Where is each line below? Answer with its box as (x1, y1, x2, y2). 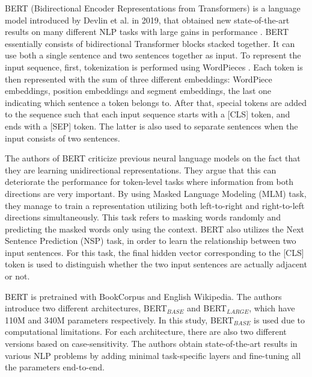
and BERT (187, 302, 227, 314)
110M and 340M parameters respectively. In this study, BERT (5, 313, 234, 326)
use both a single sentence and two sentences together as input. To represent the (5, 49, 301, 61)
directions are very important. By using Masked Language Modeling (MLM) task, (5, 187, 307, 199)
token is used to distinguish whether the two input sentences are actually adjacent (5, 258, 307, 270)
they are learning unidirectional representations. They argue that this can (5, 163, 277, 176)
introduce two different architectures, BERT (5, 302, 167, 314)
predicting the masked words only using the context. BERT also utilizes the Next (5, 222, 305, 235)
